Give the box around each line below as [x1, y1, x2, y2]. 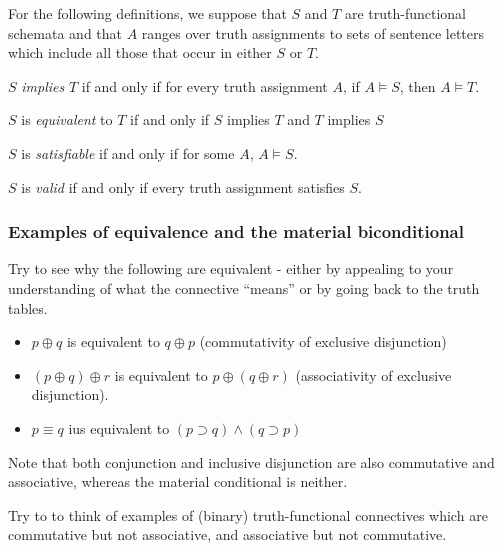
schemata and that [8, 22, 123, 43]
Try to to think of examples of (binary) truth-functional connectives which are [8, 504, 488, 525]
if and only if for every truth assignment [81, 75, 328, 96]
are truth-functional [344, 3, 467, 23]
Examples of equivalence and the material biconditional [8, 219, 464, 244]
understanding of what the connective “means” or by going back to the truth [8, 277, 480, 298]
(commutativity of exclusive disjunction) [199, 331, 447, 352]
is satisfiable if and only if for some [21, 142, 235, 163]
